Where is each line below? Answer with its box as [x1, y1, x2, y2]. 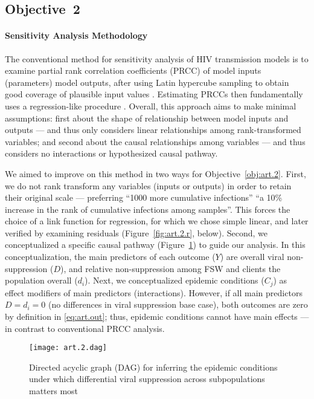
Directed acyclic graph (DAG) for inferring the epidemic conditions [29, 360, 278, 373]
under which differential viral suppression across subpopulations [29, 372, 265, 385]
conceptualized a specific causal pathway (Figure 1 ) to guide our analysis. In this [5, 238, 306, 251]
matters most [29, 384, 78, 397]
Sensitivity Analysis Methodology [5, 29, 148, 42]
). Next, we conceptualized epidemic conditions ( [85, 274, 264, 287]
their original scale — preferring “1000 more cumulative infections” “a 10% [5, 191, 283, 204]
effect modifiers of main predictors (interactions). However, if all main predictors [5, 286, 303, 299]
